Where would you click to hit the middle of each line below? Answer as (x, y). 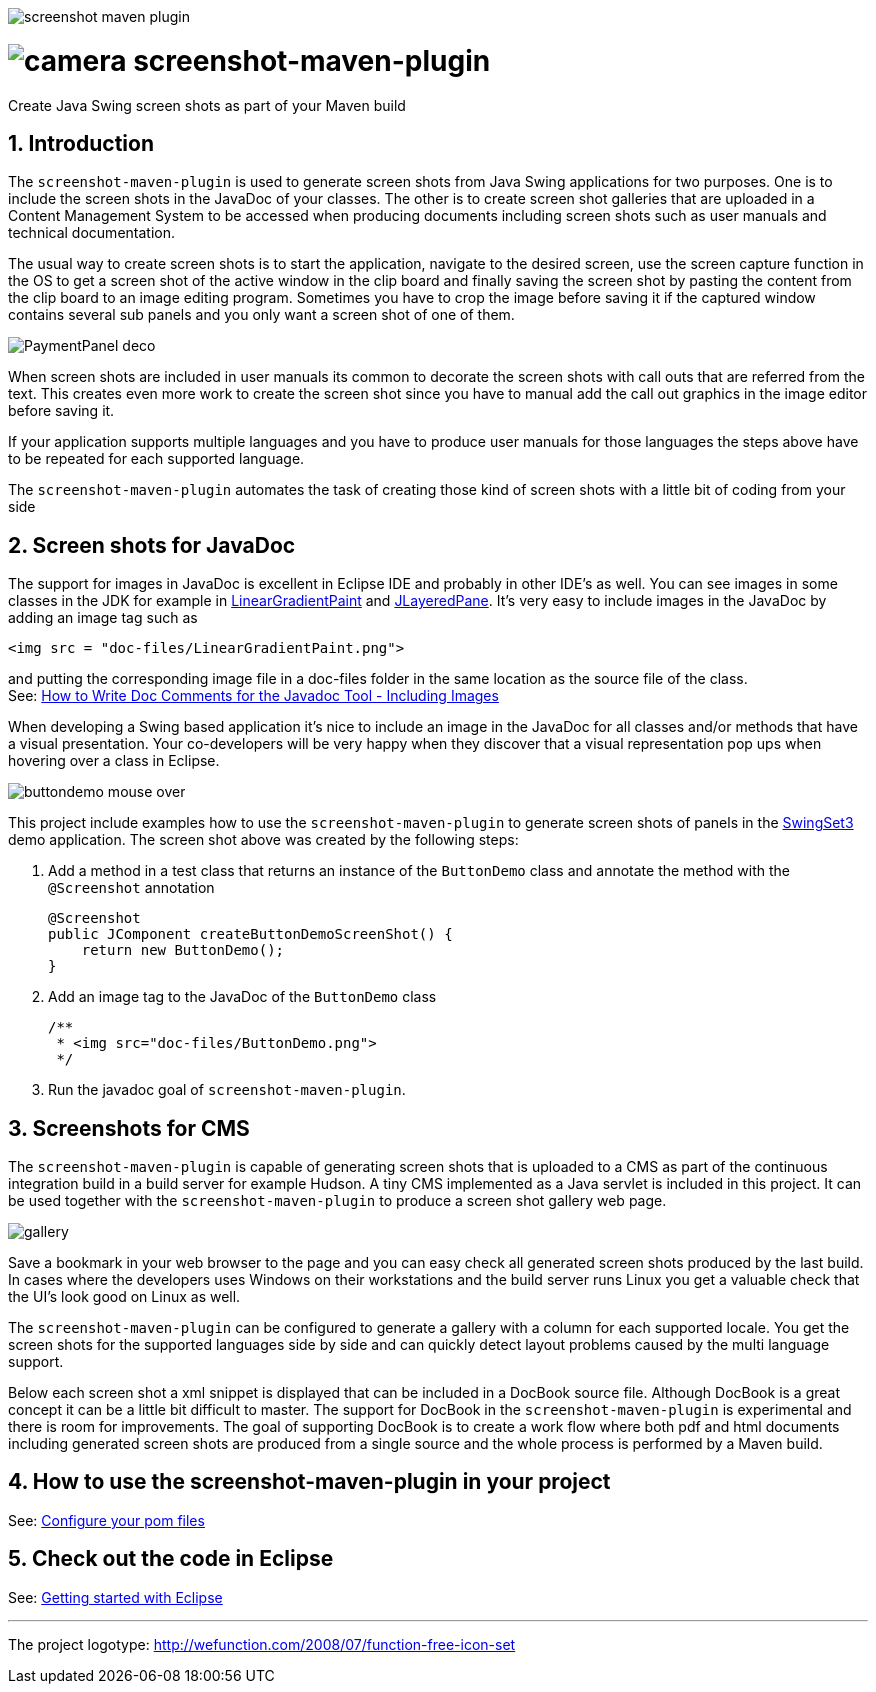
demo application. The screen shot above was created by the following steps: (263, 840)
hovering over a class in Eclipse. (114, 761)
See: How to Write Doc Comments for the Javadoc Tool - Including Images (253, 696)
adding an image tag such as (103, 618)
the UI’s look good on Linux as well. (124, 1297)
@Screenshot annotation (131, 888)
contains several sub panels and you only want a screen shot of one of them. (261, 315)
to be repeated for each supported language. (156, 459)
